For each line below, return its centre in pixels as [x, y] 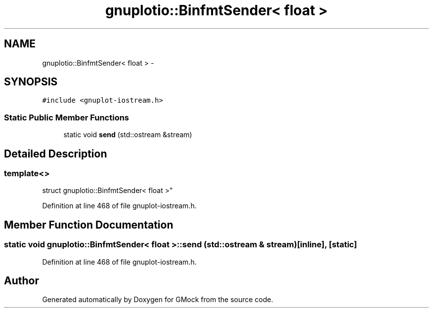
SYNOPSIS [31, 82]
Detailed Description [56, 154]
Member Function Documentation [89, 225]
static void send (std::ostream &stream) [128, 135]
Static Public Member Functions [67, 117]
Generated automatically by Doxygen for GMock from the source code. [158, 300]
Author [22, 281]
